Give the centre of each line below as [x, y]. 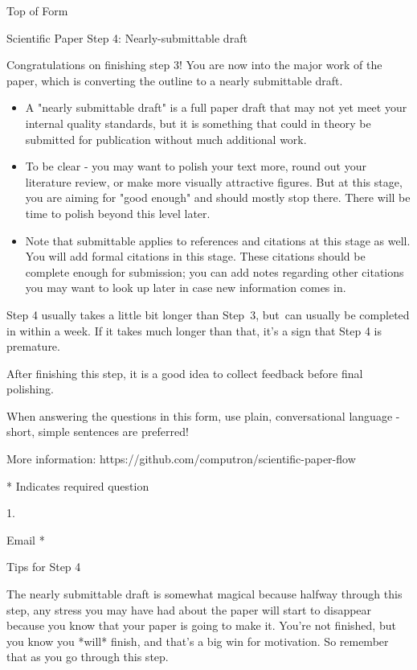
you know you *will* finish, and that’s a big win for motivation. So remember [198, 641]
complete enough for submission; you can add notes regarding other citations [215, 271]
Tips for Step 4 [44, 567]
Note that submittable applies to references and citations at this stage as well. [218, 240]
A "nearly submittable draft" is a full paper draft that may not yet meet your [216, 107]
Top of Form [37, 10]
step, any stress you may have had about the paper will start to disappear [189, 609]
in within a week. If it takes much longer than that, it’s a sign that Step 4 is [194, 330]
